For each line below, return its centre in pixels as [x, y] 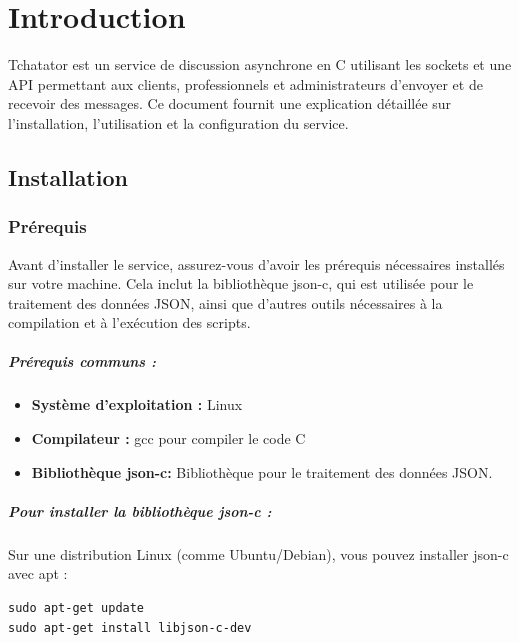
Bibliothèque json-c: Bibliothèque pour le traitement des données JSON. [262, 471]
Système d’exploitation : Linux [137, 404]
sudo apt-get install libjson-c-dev [130, 627]
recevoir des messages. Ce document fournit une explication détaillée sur [230, 103]
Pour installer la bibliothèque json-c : [140, 510]
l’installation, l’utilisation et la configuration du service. [178, 122]
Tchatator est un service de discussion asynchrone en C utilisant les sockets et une [260, 64]
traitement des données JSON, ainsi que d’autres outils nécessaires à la [225, 302]
